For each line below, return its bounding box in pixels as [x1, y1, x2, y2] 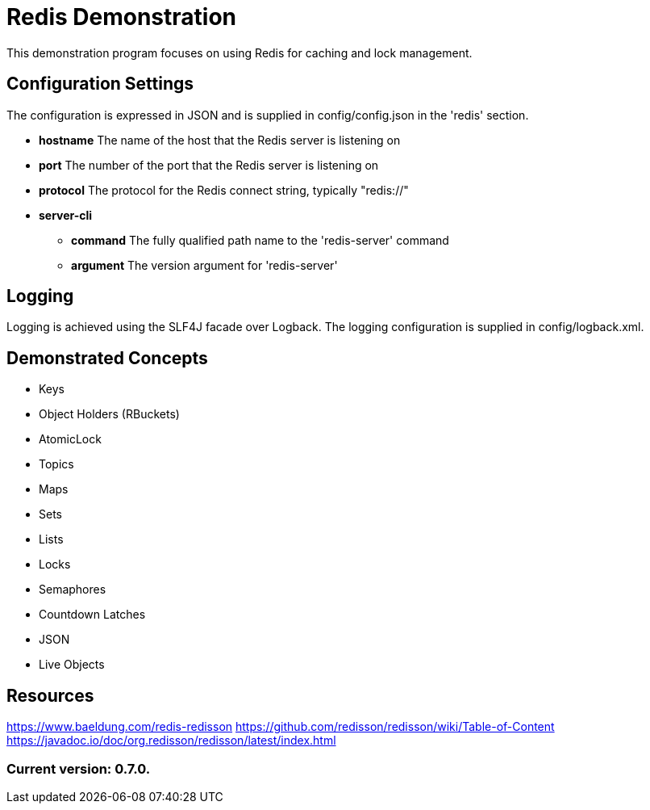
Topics [39, 457, 74, 472]
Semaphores [39, 582, 106, 597]
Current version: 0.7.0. [6, 760, 151, 777]
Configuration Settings [6, 73, 194, 94]
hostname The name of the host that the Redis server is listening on [39, 132, 401, 147]
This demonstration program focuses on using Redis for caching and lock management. [6, 45, 473, 60]
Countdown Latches [39, 607, 146, 622]
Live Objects [39, 657, 105, 672]
